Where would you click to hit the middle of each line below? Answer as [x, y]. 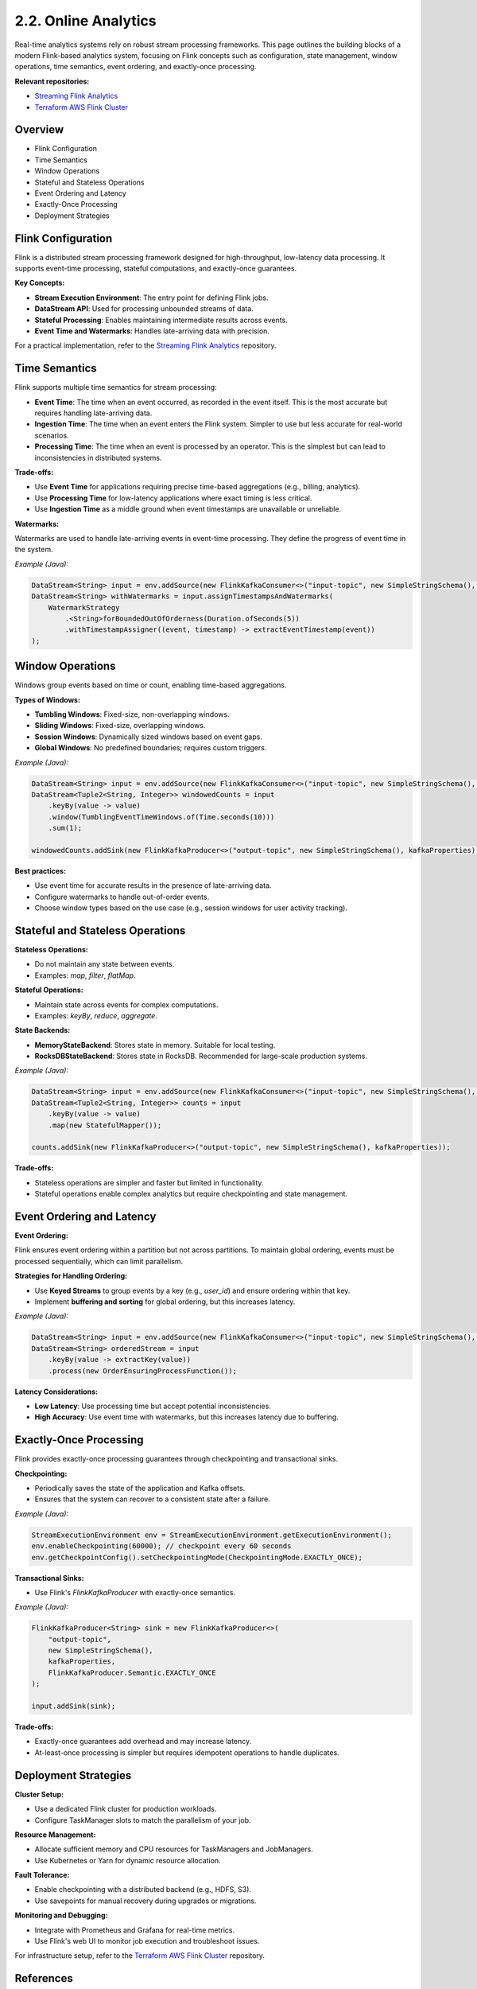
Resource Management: [55, 1835]
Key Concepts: [40, 283]
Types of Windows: [48, 699]
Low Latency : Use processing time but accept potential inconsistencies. [153, 1406]
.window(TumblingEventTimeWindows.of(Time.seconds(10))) [161, 817]
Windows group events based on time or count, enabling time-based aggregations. [151, 685]
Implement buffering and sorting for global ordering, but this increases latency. [165, 1302]
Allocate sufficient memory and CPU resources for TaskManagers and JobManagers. [174, 1849]
